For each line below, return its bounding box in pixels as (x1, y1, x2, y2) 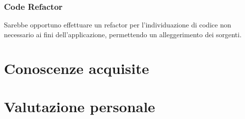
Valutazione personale (4, 96, 155, 116)
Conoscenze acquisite (4, 58, 149, 78)
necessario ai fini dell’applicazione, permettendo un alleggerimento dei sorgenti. (4, 29, 242, 39)
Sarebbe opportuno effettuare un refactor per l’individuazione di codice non (4, 20, 231, 30)
